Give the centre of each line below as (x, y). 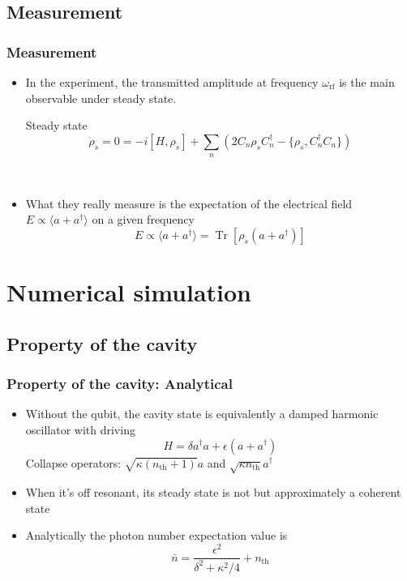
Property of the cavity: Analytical (120, 384)
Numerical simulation (129, 292)
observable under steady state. (101, 98)
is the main (367, 82)
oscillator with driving (80, 429)
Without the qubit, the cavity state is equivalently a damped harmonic (202, 414)
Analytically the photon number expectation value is (156, 535)
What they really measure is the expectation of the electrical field (189, 203)
